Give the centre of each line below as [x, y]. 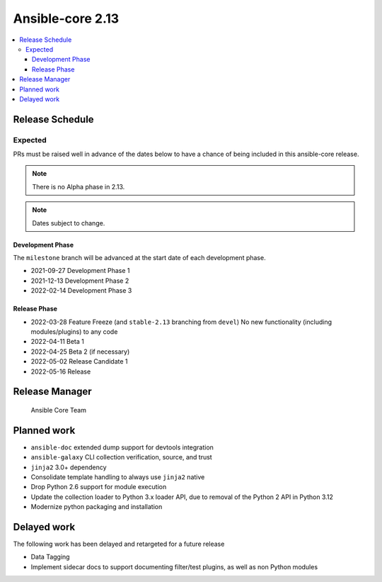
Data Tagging [50, 557]
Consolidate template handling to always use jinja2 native [118, 477]
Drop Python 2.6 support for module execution [99, 487]
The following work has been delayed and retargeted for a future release [119, 544]
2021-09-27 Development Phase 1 [80, 271]
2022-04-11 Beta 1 [57, 342]
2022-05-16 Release [61, 371]
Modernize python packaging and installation [97, 507]
